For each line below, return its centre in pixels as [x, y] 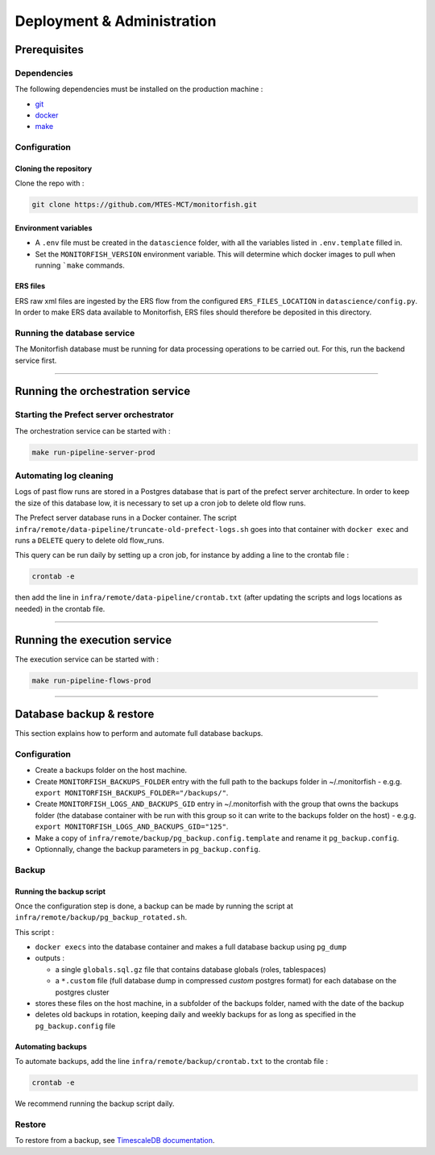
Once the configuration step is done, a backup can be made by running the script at [154, 906]
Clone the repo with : [50, 183]
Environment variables [54, 228]
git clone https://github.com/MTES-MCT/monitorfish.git [145, 205]
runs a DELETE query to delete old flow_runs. [89, 540]
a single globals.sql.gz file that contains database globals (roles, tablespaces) [191, 969]
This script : [35, 932]
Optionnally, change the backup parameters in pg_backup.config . [148, 849]
